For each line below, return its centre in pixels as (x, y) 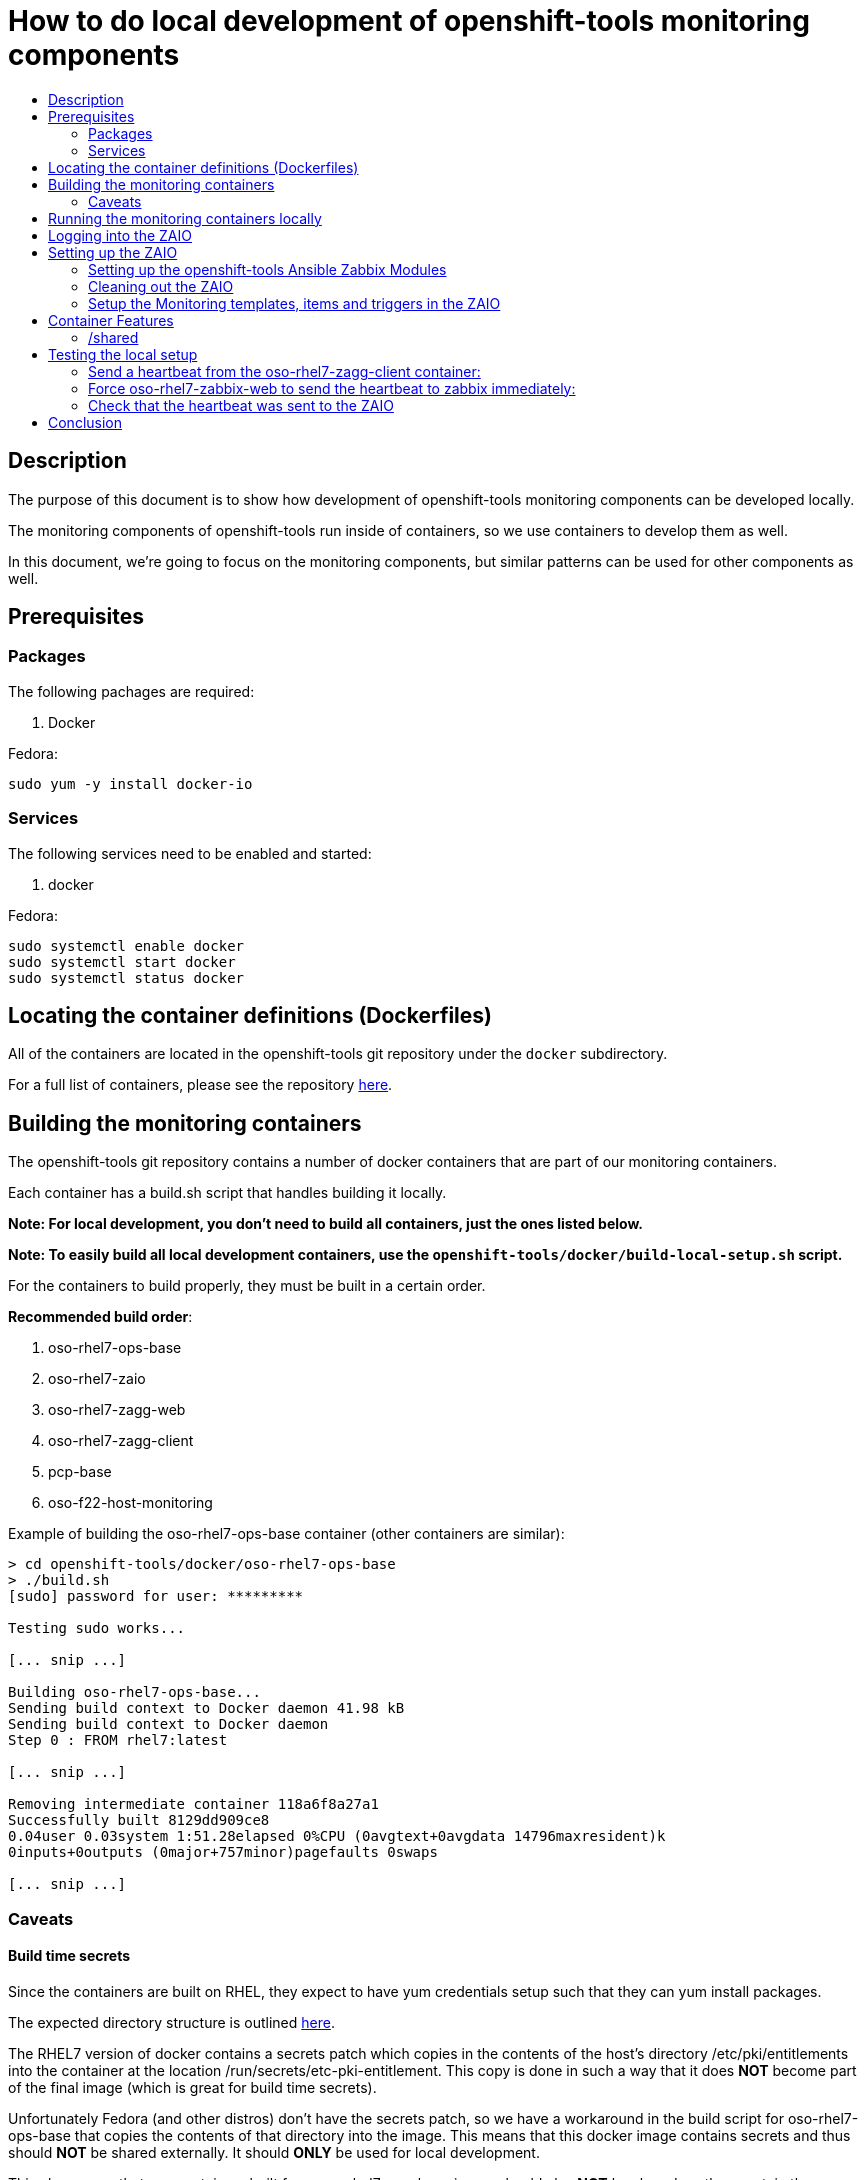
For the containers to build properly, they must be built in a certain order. (247, 1286)
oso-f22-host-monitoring (130, 1503)
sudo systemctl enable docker (126, 945)
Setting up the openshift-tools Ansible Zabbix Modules (267, 269)
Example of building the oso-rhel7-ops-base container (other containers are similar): (286, 1534)
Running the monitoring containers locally (185, 218)
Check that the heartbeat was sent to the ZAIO (241, 405)
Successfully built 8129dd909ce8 (139, 1820)
